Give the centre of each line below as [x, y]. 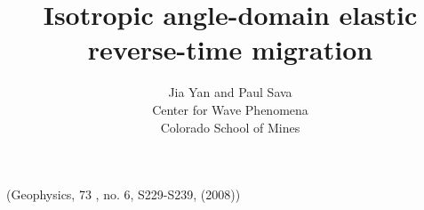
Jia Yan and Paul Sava [230, 92]
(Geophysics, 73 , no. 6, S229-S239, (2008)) [124, 194]
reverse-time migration [230, 49]
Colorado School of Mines [230, 127]
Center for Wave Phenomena [230, 109]
